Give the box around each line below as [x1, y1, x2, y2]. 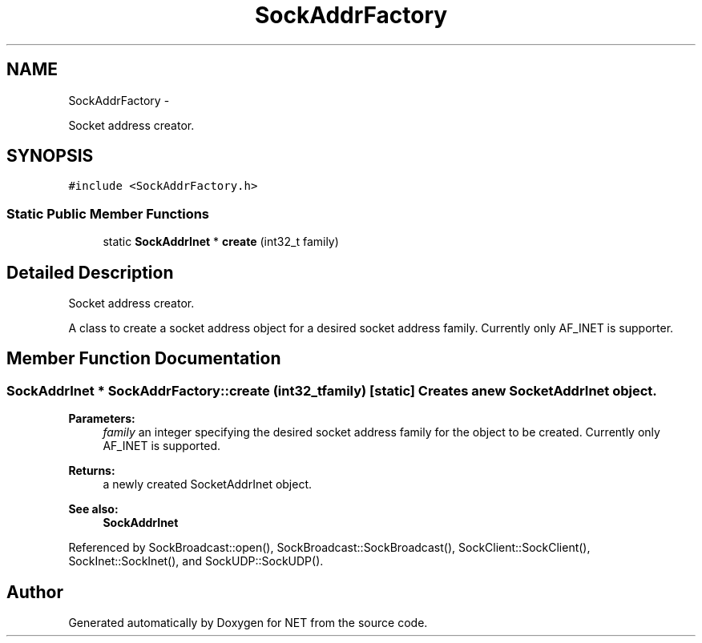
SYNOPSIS [6, 146, 94, 167]
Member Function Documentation [6, 348, 281, 369]
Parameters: [68, 412, 135, 426]
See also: [68, 502, 119, 516]
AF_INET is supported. [103, 439, 221, 453]
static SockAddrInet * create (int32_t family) [103, 235, 339, 249]
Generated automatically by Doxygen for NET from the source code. [68, 616, 428, 630]
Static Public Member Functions [6, 205, 210, 222]
